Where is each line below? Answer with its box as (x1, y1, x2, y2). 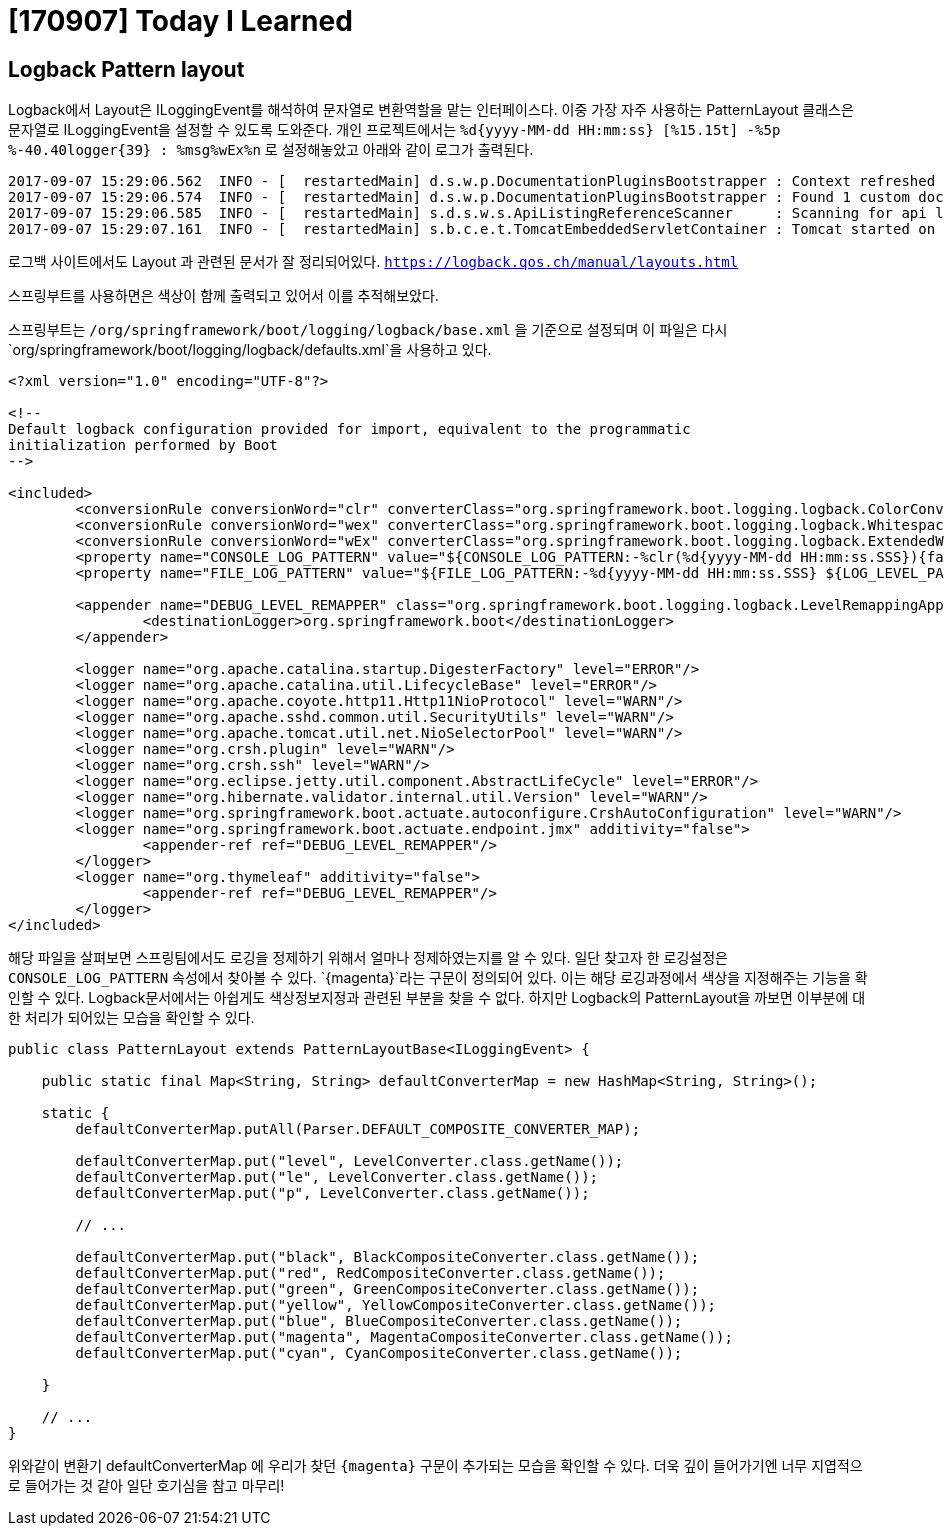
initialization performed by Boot (8, 437, 278, 454)
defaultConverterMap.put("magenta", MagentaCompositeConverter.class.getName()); (75, 1329, 733, 1346)
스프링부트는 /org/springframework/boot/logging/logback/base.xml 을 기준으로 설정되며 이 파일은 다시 (8, 321, 728, 339)
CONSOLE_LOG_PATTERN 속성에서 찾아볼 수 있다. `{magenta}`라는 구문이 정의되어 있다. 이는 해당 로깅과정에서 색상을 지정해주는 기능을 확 (8, 969, 868, 987)
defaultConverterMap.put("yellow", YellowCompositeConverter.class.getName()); (75, 1297, 717, 1314)
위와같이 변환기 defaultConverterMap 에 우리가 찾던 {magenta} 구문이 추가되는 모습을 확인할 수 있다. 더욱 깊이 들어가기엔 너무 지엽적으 (8, 1457, 863, 1475)
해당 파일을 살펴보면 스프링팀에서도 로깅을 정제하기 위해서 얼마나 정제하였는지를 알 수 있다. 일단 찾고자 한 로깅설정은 (8, 949, 728, 967)
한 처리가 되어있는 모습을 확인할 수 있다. (8, 1009, 255, 1027)
